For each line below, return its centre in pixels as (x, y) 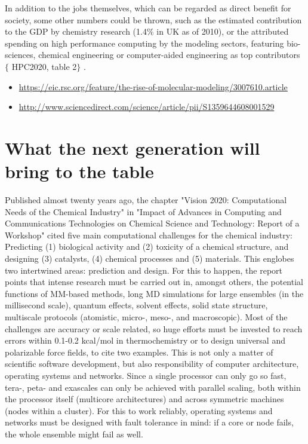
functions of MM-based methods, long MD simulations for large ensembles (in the (154, 293)
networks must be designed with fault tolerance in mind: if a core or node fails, (149, 422)
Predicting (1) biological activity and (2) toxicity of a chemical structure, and (147, 247)
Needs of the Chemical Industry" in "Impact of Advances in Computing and (143, 211)
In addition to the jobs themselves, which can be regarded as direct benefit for (148, 8)
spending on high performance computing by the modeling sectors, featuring (144, 43)
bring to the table (79, 171)
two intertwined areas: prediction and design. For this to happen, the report (144, 270)
